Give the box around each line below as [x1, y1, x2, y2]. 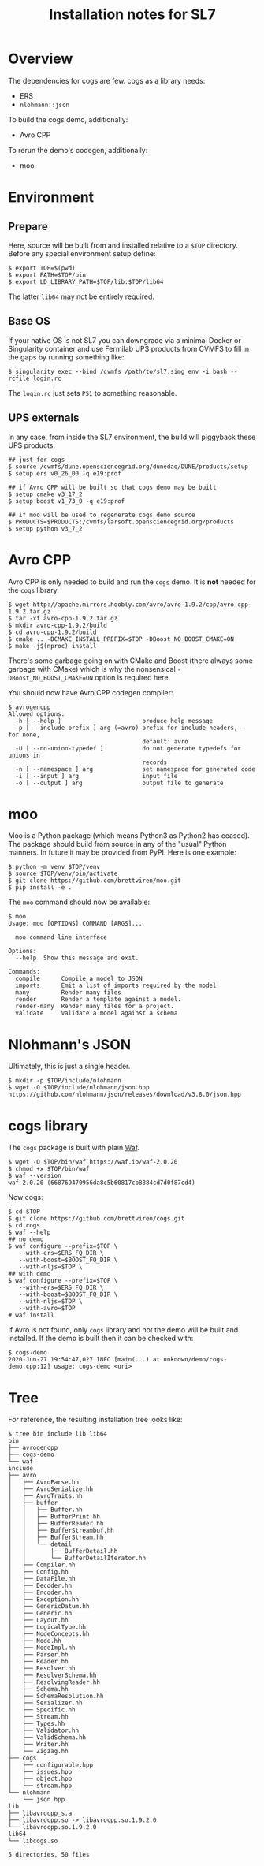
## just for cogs [8, 456, 65, 464]
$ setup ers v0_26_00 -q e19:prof [8, 469, 122, 478]
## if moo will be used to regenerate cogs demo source [8, 511, 195, 519]
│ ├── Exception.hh [8, 1596, 80, 1603]
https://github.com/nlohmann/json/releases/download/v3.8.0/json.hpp [8, 1090, 242, 1099]
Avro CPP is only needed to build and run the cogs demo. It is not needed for [8, 577, 256, 587]
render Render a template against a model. [15, 996, 181, 1004]
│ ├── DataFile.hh [8, 1575, 76, 1583]
